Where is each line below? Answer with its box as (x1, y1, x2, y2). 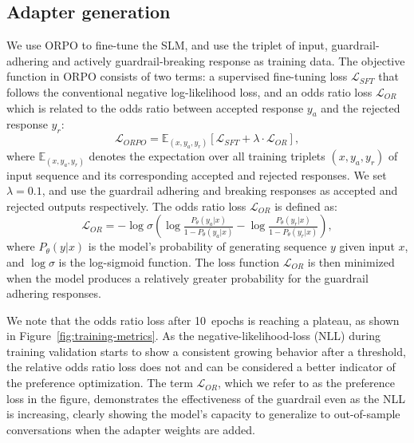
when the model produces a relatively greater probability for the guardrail (6, 269, 369, 286)
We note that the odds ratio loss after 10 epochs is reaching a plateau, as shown (6, 311, 400, 328)
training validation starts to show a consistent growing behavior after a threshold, (6, 342, 406, 359)
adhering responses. (6, 285, 101, 302)
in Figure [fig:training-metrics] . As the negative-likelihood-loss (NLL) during (6, 327, 380, 344)
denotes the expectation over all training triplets (89, 148, 325, 164)
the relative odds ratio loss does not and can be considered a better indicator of (6, 358, 396, 375)
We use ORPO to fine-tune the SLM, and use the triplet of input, (6, 37, 328, 53)
